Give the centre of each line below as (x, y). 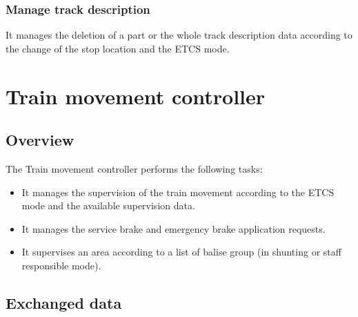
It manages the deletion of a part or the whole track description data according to (179, 35)
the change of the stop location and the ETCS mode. (118, 48)
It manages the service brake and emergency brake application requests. (173, 228)
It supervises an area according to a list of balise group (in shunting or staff (181, 252)
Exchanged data (64, 302)
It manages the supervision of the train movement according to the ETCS (178, 192)
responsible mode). (61, 265)
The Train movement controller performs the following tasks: (134, 168)
